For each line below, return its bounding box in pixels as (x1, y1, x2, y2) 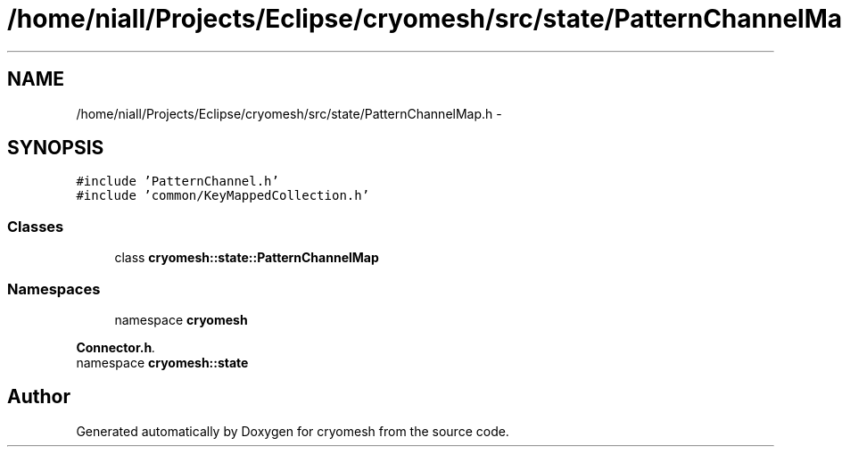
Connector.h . (76, 339, 156, 355)
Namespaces (7, 279, 101, 298)
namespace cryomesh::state (76, 354, 249, 370)
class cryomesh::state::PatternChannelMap (114, 250, 379, 266)
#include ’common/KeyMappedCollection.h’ (76, 188, 370, 203)
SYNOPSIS (7, 136, 104, 160)
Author (7, 385, 70, 409)
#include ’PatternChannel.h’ (76, 174, 279, 189)
